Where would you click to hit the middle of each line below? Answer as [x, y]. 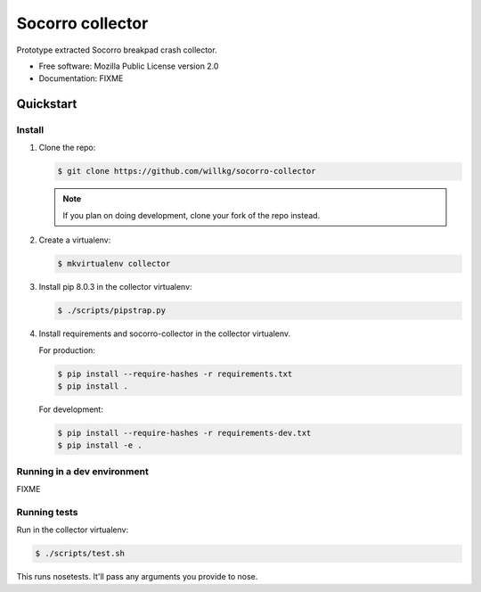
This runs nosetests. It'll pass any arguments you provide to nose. [137, 577]
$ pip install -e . [100, 445]
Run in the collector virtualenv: [73, 530]
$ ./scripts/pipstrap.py [112, 311]
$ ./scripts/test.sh [80, 554]
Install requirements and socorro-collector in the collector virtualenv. [165, 333]
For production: [67, 350]
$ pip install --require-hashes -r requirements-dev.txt [184, 433]
